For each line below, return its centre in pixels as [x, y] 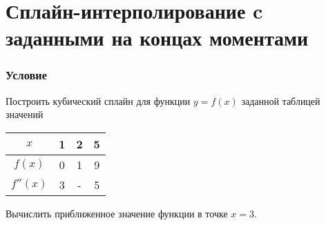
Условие [26, 75]
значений [25, 114]
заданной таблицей [281, 100]
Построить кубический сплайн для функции [98, 100]
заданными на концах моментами [157, 38]
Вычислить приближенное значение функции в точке [117, 213]
